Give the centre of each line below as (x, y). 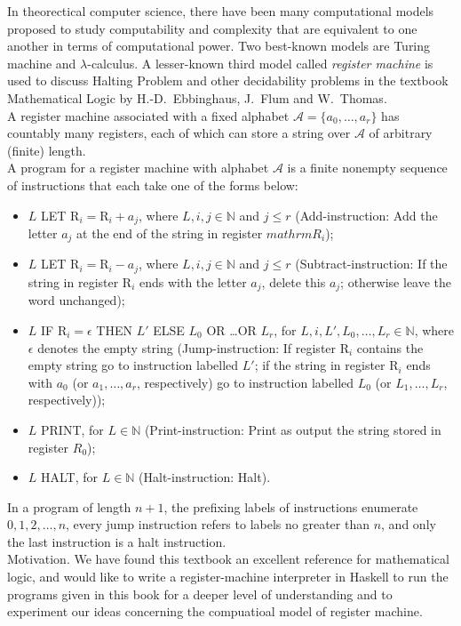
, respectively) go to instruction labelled (245, 382)
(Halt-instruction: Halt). (205, 477)
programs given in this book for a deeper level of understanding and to (200, 594)
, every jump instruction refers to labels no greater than (218, 524)
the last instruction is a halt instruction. (117, 541)
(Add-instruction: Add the (366, 215)
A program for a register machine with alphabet (138, 168)
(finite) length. (47, 150)
